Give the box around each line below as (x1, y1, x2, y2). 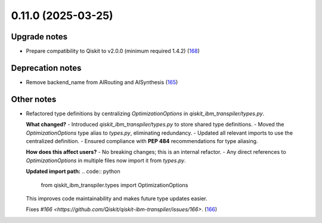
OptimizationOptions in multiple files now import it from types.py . (26, 157, 186, 164)
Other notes (11, 94, 57, 104)
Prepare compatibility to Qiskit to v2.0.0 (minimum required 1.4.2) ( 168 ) (26, 48, 200, 55)
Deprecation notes (11, 63, 82, 73)
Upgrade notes (11, 32, 68, 42)
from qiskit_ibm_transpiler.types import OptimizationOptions (41, 181, 188, 188)
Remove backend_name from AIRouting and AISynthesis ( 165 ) (26, 78, 178, 86)
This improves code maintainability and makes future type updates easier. (26, 195, 208, 202)
